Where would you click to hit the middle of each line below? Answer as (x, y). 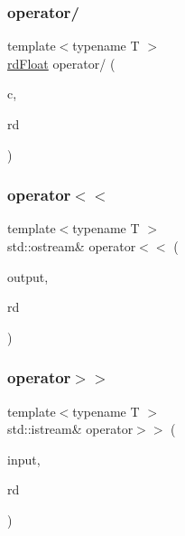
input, (24, 459)
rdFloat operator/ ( (61, 63)
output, (28, 276)
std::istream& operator (70, 429)
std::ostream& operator (72, 246)
